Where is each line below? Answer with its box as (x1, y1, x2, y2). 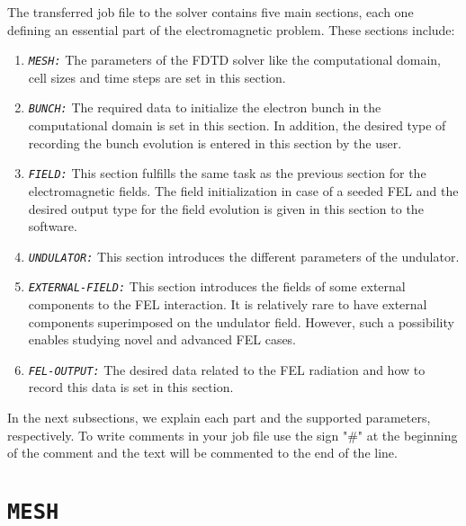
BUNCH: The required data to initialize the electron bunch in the (28, 98, 381, 117)
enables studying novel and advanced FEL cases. (28, 330, 297, 349)
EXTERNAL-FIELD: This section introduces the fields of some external (28, 277, 406, 296)
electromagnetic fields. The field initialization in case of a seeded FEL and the (28, 181, 459, 200)
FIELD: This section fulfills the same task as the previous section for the (28, 164, 426, 183)
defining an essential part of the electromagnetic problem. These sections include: (7, 20, 455, 39)
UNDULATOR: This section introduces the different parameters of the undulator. (28, 246, 460, 265)
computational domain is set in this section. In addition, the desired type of (28, 116, 446, 135)
